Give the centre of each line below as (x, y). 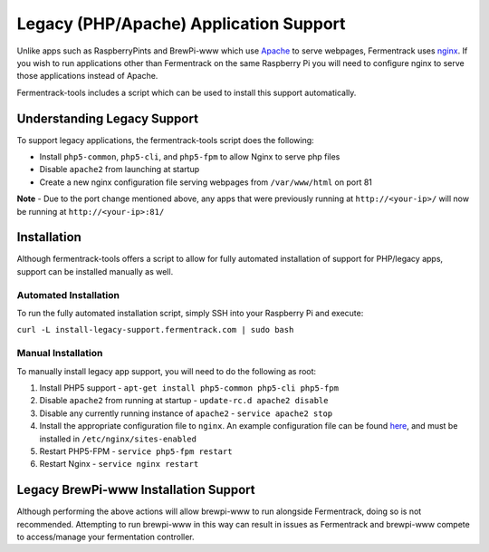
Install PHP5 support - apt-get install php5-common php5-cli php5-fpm (189, 387)
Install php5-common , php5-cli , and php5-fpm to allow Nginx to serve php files (190, 157)
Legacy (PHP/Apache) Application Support (181, 24)
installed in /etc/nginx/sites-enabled (118, 439)
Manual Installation (60, 353)
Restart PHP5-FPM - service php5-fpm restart (136, 451)
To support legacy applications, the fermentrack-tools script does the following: (165, 140)
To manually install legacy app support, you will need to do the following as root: (167, 371)
